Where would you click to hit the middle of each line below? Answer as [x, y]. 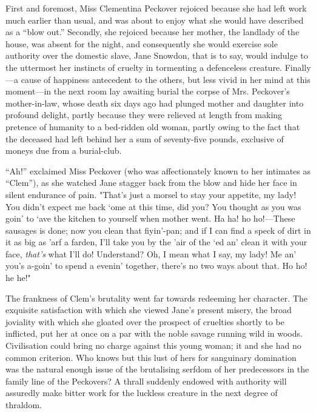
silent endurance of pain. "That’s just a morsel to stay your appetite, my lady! [151, 194]
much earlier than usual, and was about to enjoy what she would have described [155, 20]
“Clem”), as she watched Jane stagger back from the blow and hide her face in [151, 183]
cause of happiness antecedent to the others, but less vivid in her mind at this [166, 79]
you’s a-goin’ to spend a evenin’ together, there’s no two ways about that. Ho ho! [156, 266]
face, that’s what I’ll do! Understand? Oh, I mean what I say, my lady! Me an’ [151, 253]
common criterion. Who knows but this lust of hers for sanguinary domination [151, 357]
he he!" [18, 278]
